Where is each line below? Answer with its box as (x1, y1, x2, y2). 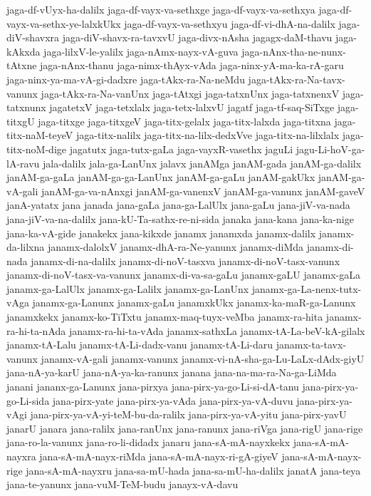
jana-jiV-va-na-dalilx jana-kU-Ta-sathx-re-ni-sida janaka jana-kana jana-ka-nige (6, 211, 354, 226)
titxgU (6, 113, 35, 128)
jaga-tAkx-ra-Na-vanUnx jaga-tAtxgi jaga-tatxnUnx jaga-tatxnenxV (41, 86, 340, 100)
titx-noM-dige (6, 141, 67, 156)
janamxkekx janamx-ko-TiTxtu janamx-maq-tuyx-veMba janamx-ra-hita (6, 309, 323, 324)
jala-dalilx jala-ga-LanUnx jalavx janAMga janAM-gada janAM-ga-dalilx (42, 155, 362, 170)
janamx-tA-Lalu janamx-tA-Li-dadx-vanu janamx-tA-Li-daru (6, 337, 273, 352)
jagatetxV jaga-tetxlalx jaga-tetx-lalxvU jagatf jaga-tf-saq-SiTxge (49, 100, 335, 115)
